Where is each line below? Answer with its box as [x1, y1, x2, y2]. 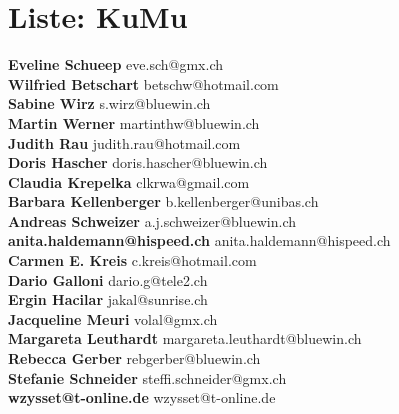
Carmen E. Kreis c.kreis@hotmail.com [8, 250, 257, 271]
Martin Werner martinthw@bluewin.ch [8, 112, 260, 133]
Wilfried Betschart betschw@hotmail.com [8, 73, 279, 94]
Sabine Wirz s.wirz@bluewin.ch [8, 93, 211, 114]
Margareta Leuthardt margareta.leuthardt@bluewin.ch [8, 328, 362, 349]
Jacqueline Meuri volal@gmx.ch [8, 308, 218, 329]
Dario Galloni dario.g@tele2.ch [8, 269, 208, 290]
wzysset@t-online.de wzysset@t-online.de [8, 387, 276, 408]
